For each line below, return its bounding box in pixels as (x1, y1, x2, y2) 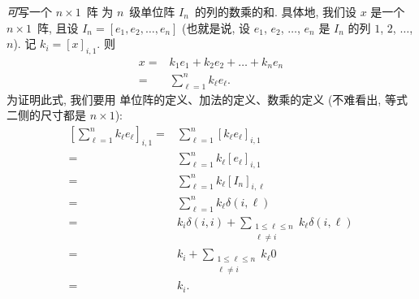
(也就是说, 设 (182, 19, 251, 36)
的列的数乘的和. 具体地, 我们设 (194, 3, 356, 19)
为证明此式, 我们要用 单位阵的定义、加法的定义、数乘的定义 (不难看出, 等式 (6, 90, 408, 107)
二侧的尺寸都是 (6, 106, 86, 123)
